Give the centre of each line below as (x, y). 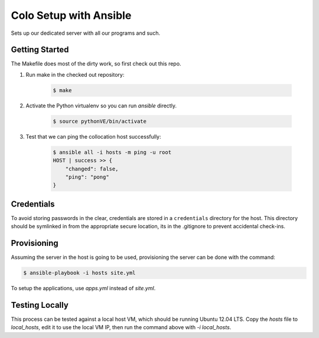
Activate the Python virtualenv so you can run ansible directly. (101, 106)
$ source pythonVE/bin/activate (100, 121)
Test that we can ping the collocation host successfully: (94, 136)
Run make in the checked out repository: (75, 74)
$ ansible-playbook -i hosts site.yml (79, 273)
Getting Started (40, 50)
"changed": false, (92, 169)
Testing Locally (40, 305)
